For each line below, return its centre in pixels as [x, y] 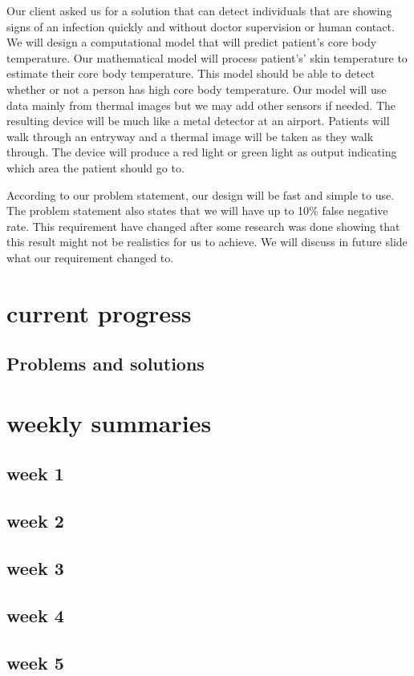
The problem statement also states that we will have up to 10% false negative [197, 210]
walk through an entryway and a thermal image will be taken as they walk [190, 136]
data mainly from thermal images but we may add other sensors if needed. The [201, 105]
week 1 [35, 474]
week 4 [35, 615]
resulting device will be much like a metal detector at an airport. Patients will [198, 121]
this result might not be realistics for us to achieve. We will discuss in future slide [207, 242]
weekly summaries [109, 422]
